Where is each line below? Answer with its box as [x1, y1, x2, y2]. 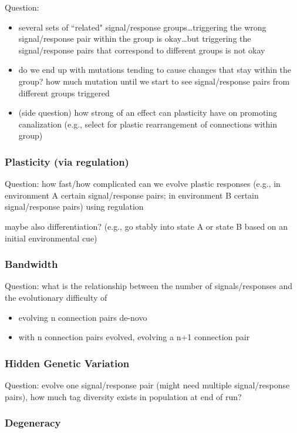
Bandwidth [5, 257, 58, 271]
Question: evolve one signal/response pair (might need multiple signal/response [5, 378, 290, 391]
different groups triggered [18, 86, 110, 99]
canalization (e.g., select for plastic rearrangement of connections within [18, 118, 278, 130]
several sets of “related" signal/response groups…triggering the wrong [18, 21, 266, 33]
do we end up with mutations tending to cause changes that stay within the [18, 63, 292, 76]
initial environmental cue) [5, 231, 97, 244]
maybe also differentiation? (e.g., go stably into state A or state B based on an [5, 220, 288, 232]
